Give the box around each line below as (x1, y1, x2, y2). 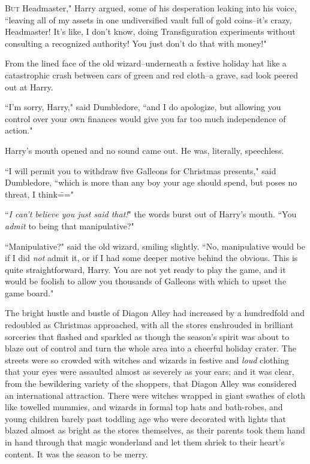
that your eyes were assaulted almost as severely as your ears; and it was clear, (5, 365, 294, 378)
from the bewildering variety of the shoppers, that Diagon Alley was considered (5, 377, 297, 390)
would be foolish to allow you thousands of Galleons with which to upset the (5, 275, 287, 287)
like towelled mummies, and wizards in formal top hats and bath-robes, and (5, 401, 283, 413)
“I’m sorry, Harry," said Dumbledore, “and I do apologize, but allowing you (5, 101, 281, 113)
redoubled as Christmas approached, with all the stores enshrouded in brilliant (5, 319, 294, 331)
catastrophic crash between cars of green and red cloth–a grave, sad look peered (5, 68, 298, 81)
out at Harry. (5, 80, 53, 93)
